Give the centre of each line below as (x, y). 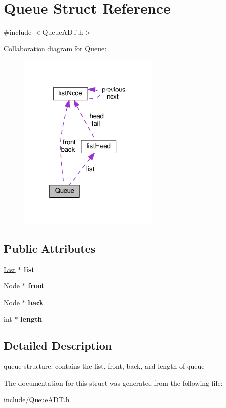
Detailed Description (58, 345)
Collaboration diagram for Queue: (55, 48)
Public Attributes (50, 248)
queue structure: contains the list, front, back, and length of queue (104, 366)
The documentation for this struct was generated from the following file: (113, 383)
